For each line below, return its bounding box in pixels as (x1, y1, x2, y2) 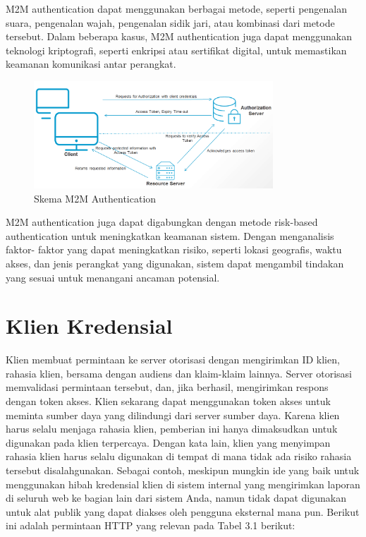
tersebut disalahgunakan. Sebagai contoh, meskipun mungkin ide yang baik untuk (6, 463, 360, 478)
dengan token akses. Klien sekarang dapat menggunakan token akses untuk (6, 394, 331, 409)
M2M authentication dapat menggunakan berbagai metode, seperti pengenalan (6, 1, 347, 16)
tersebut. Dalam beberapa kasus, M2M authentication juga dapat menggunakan (6, 29, 352, 44)
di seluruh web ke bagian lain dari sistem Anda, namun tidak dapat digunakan (6, 490, 346, 505)
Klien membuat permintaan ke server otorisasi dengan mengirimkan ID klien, (6, 352, 340, 367)
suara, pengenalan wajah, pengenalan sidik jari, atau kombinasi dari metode (6, 15, 335, 30)
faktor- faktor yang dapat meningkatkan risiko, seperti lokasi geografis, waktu (6, 242, 342, 257)
